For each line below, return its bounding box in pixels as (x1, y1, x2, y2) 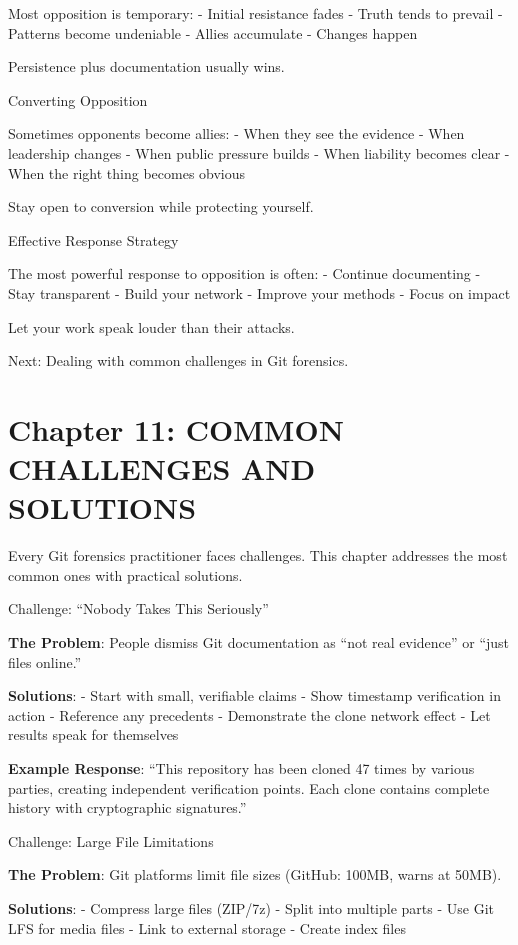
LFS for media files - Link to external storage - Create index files (8, 917, 406, 938)
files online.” (8, 651, 82, 672)
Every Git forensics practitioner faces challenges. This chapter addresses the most (8, 545, 508, 566)
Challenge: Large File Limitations (8, 830, 214, 851)
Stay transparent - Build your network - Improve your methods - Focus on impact (8, 282, 511, 303)
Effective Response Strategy (8, 229, 179, 250)
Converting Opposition (8, 89, 148, 110)
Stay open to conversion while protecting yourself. (8, 196, 314, 217)
